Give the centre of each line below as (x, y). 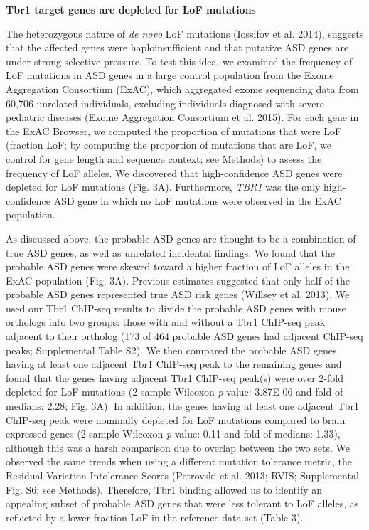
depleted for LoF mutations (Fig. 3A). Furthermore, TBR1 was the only (163, 187)
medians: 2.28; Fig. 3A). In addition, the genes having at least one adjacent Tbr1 (183, 406)
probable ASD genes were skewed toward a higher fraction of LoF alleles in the (178, 266)
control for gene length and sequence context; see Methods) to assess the (164, 158)
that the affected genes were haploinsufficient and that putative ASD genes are (177, 47)
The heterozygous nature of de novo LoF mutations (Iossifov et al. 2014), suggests (185, 33)
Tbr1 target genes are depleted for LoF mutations (131, 9)
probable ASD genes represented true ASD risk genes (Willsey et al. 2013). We (178, 294)
